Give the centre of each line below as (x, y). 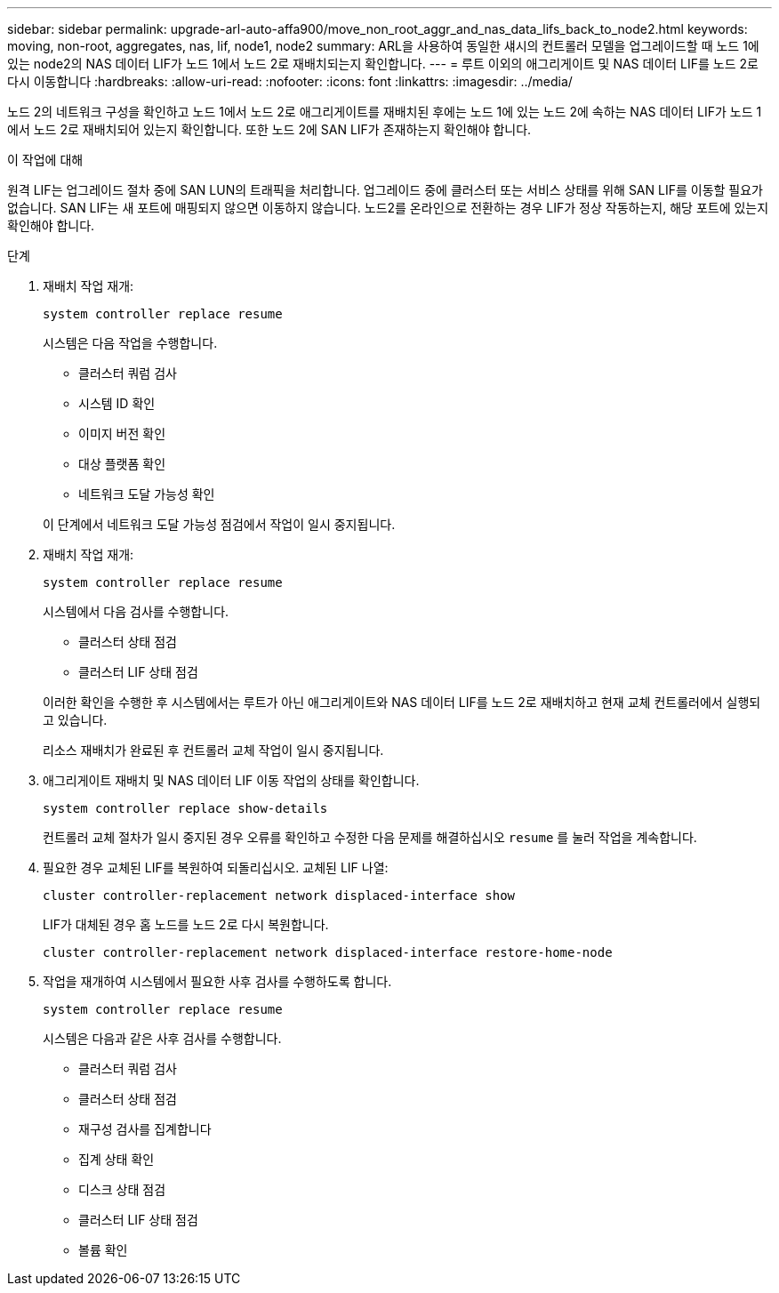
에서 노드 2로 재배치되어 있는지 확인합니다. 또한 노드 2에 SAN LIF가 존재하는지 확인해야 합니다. (269, 129)
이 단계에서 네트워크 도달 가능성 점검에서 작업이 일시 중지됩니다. (219, 524)
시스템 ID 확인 (117, 403)
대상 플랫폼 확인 (122, 464)
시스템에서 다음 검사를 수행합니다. (136, 611)
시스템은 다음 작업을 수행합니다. (130, 343)
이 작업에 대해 (45, 160)
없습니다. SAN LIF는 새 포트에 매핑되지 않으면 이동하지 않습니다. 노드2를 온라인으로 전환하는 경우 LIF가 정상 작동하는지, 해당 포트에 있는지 (388, 208)
